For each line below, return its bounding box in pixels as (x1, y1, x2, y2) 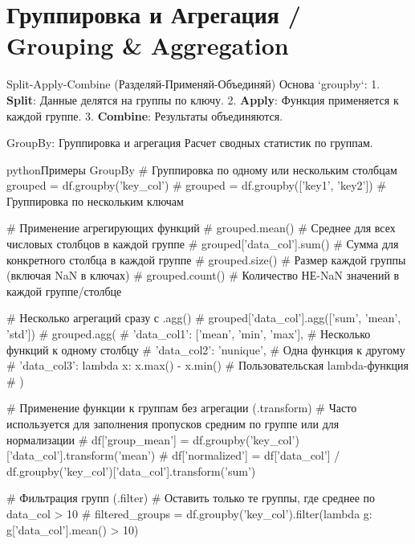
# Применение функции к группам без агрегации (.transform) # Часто (6, 399, 357, 416)
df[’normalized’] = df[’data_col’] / (172, 447, 340, 464)
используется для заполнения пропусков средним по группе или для (6, 415, 340, 432)
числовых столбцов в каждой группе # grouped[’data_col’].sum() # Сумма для (6, 235, 399, 252)
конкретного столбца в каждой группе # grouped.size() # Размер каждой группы (6, 251, 406, 268)
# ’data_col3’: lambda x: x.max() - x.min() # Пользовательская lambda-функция (6, 357, 409, 374)
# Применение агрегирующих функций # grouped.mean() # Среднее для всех (6, 219, 396, 236)
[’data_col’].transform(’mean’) (6, 447, 156, 464)
